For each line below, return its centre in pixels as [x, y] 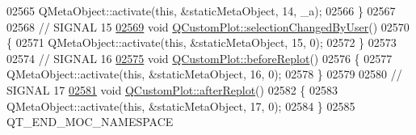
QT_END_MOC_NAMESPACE [90, 122]
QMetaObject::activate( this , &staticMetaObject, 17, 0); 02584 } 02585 [181, 105]
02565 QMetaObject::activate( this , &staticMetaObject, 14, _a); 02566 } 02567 [201, 11]
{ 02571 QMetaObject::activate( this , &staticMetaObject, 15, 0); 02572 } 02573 [202, 42]
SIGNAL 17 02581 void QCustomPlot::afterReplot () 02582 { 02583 [172, 89]
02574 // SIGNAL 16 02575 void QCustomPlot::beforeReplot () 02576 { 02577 [200, 58]
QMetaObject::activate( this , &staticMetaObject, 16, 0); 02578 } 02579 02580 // [204, 74]
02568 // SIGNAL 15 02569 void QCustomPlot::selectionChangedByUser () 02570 [208, 26]
